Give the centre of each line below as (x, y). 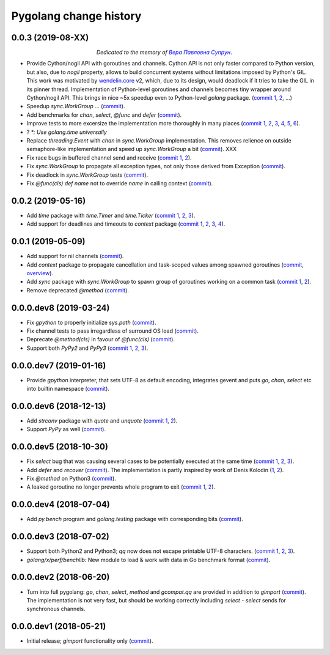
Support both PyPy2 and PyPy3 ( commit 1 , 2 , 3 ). (87, 348)
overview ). (40, 273)
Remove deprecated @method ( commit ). (78, 290)
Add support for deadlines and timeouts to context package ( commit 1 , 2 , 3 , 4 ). (126, 224)
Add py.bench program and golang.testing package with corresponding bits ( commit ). (135, 519)
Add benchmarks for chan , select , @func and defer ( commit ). (104, 115)
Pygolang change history (76, 16)
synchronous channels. (56, 609)
